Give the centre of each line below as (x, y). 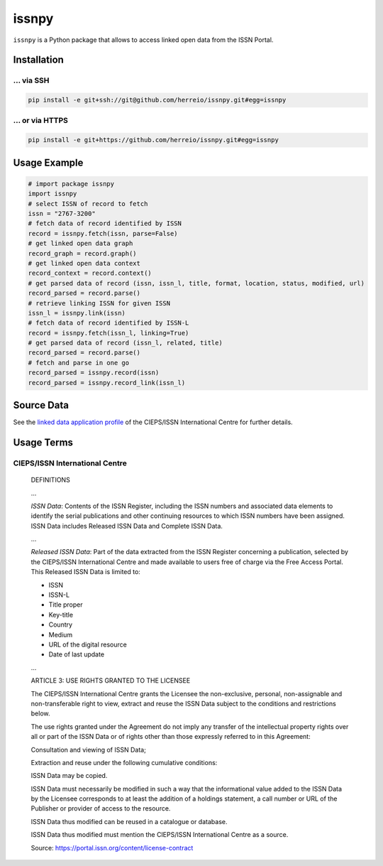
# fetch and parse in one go (79, 363)
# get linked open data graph (81, 244)
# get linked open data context (84, 263)
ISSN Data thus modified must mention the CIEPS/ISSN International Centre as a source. (160, 835)
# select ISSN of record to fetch (88, 204)
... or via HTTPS (41, 121)
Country (61, 624)
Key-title (61, 615)
